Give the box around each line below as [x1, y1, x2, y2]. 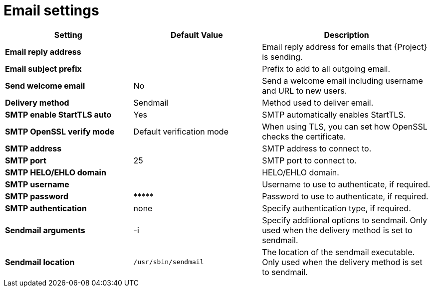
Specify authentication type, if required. [262, 203, 411, 213]
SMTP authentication [5, 203, 87, 213]
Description [324, 29, 369, 40]
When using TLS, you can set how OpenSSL [262, 121, 428, 132]
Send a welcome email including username [262, 75, 423, 86]
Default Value [171, 29, 223, 40]
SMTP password [5, 191, 69, 201]
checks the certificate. [262, 131, 346, 142]
